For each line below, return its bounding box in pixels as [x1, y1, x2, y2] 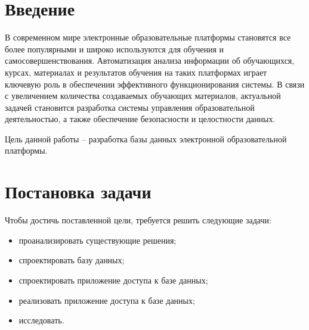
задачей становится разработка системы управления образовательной [5, 101, 255, 113]
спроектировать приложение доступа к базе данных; [18, 273, 208, 286]
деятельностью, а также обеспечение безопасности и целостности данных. [5, 113, 276, 125]
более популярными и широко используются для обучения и [5, 42, 224, 55]
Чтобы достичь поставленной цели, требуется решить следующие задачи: [5, 214, 271, 226]
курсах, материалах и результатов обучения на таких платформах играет [5, 66, 267, 78]
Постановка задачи [5, 179, 152, 204]
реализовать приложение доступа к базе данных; [18, 294, 195, 306]
